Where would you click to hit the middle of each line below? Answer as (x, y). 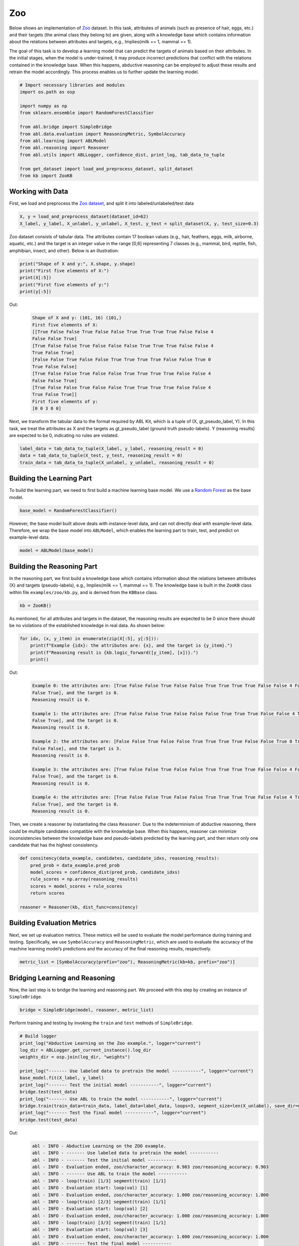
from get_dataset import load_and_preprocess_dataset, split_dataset (106, 169)
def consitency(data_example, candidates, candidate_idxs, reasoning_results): (120, 858)
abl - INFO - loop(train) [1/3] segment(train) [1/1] (99, 1181)
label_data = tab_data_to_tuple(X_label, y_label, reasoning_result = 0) (112, 448)
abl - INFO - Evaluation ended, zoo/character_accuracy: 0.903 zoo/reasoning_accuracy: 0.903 (150, 1167)
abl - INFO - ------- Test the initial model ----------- (104, 1160)
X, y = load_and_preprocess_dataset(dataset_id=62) (84, 217)
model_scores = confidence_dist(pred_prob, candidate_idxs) (105, 872)
